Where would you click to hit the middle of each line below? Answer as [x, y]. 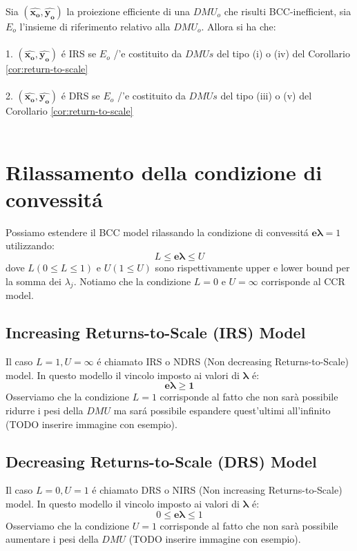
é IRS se [79, 54]
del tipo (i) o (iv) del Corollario [283, 54]
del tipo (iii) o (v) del [266, 96]
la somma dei [33, 281]
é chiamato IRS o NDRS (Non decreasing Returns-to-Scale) [223, 361]
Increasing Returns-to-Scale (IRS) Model [156, 332]
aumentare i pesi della [52, 539]
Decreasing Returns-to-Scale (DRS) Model [161, 461]
